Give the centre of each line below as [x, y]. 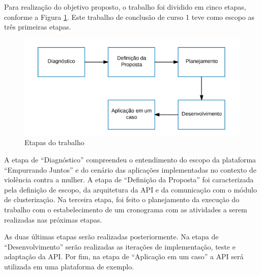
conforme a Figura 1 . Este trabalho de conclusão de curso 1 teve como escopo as [129, 17]
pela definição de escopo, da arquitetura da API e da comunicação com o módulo [130, 189]
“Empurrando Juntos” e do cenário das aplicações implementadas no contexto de [130, 169]
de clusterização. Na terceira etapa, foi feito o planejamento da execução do [122, 199]
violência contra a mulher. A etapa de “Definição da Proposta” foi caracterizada [129, 180]
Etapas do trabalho [54, 142]
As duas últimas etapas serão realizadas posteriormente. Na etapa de [111, 237]
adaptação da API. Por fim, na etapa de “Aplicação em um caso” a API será [124, 256]
